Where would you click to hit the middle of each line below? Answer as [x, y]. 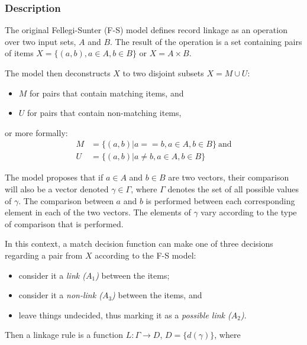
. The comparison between [66, 200]
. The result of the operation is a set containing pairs [206, 41]
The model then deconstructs [58, 73]
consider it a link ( [52, 275]
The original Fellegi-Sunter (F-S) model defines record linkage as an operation [146, 30]
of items [19, 53]
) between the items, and [157, 295]
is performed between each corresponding [220, 200]
